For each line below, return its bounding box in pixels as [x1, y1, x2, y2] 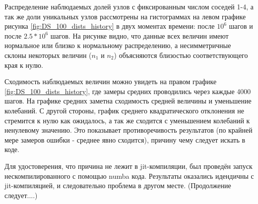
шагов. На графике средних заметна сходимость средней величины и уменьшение [4, 96, 252, 106]
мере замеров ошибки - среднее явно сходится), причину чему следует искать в [4, 134, 246, 145]
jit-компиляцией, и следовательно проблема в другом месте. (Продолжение [4, 180, 231, 191]
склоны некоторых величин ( [4, 50, 92, 60]
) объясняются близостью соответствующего [114, 50, 248, 60]
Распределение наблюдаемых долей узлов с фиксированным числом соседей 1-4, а [4, 1, 254, 11]
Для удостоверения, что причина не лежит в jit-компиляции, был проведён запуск [4, 160, 253, 171]
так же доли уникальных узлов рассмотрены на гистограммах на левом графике [4, 11, 246, 21]
